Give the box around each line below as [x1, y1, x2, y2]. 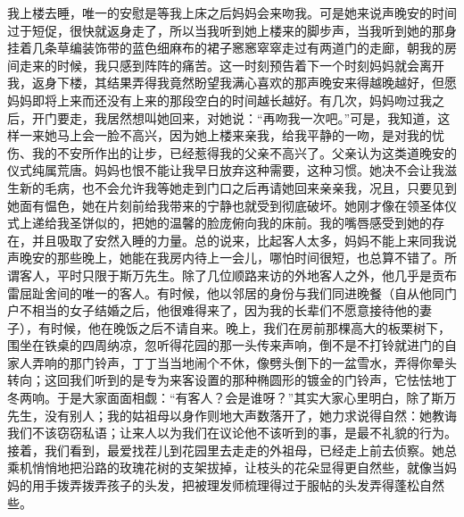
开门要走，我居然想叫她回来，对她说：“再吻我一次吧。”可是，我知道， [31, 108, 438, 127]
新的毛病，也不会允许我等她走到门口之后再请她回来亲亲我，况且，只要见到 [19, 178, 457, 196]
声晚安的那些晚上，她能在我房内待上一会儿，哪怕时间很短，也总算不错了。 [7, 248, 444, 267]
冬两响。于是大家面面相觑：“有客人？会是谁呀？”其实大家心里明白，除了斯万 [7, 388, 457, 407]
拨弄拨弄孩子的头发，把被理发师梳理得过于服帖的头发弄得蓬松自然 [56, 476, 444, 495]
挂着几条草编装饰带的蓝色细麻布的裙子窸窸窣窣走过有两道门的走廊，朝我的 [7, 38, 444, 57]
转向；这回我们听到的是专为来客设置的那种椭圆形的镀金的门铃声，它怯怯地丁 [7, 371, 457, 389]
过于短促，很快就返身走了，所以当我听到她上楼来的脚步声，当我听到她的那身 [7, 21, 457, 39]
